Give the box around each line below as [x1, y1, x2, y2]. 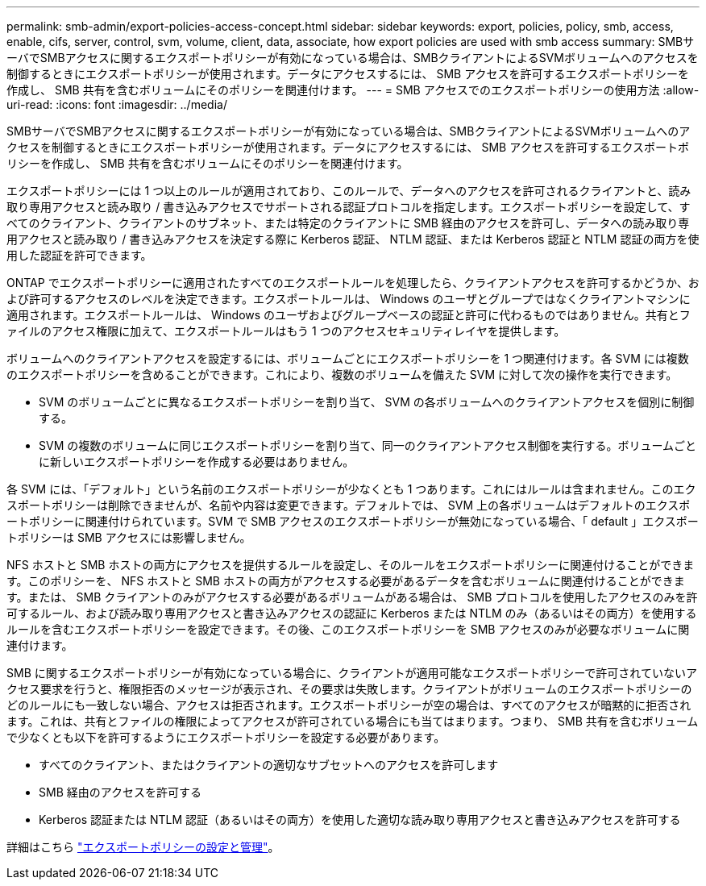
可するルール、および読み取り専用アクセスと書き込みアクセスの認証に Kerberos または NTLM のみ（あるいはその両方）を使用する [6, 606, 697, 620]
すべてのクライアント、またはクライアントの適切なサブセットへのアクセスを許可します [39, 758, 499, 772]
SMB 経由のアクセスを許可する [39, 785, 202, 799]
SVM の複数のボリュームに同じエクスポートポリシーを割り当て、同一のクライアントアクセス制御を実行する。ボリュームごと [39, 439, 697, 452]
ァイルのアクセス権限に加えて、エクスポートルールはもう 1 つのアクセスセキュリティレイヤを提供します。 [6, 324, 566, 338]
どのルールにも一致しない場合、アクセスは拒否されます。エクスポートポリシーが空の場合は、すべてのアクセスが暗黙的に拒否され [6, 698, 691, 712]
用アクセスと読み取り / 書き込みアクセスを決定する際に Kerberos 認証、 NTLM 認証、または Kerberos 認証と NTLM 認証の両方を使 [6, 232, 700, 246]
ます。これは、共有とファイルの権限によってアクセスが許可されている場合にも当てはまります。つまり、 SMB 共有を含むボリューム [6, 714, 699, 728]
